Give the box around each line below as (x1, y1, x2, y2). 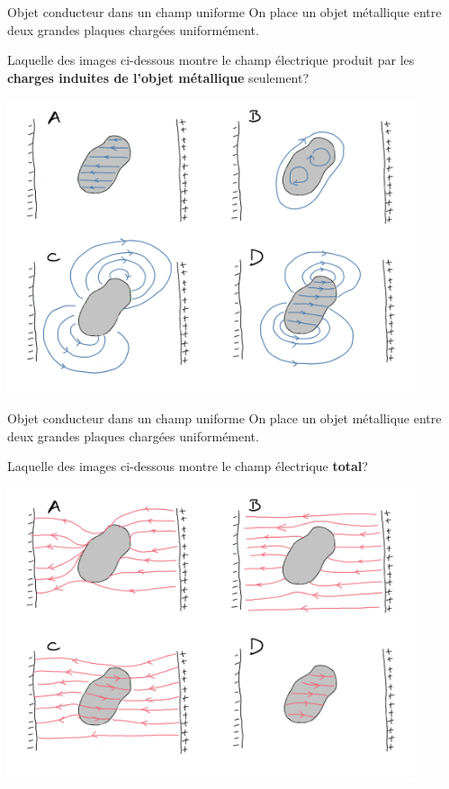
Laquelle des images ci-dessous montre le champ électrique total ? (7, 457, 368, 476)
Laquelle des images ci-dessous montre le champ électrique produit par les (7, 50, 415, 69)
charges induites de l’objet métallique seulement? (7, 68, 310, 86)
